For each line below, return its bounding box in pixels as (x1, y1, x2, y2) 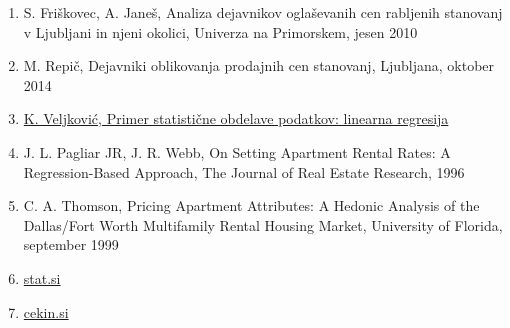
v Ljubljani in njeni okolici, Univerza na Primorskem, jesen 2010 (23, 21, 418, 42)
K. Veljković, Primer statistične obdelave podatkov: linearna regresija (23, 108, 449, 129)
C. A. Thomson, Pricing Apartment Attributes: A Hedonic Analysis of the (23, 195, 480, 216)
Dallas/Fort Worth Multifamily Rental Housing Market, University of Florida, (23, 214, 503, 235)
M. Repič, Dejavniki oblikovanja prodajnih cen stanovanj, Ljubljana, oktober (23, 55, 495, 76)
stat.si (23, 267, 61, 288)
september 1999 (23, 234, 119, 255)
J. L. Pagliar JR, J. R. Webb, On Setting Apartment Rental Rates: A (23, 141, 451, 162)
